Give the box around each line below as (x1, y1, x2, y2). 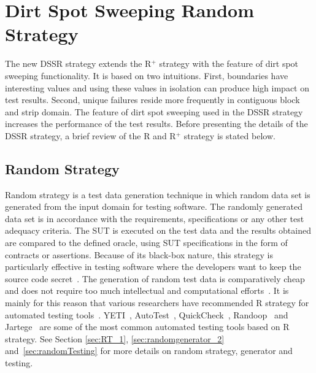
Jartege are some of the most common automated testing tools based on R (5, 320, 290, 333)
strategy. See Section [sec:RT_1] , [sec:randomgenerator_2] (5, 332, 225, 345)
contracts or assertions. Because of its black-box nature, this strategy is (5, 248, 273, 261)
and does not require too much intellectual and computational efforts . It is (5, 284, 289, 297)
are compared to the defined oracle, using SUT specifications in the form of (5, 236, 288, 249)
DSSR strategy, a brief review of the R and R (5, 129, 176, 142)
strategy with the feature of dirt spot (159, 57, 299, 70)
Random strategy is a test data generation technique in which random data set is (5, 188, 310, 201)
